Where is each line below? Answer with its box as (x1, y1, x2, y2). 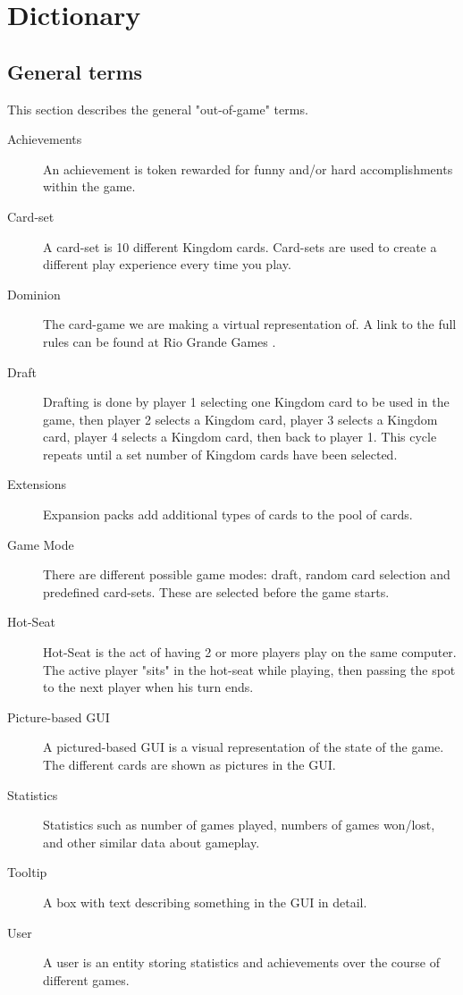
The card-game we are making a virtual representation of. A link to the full (43, 315, 457, 333)
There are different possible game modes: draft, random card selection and (43, 565, 450, 584)
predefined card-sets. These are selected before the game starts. (43, 582, 390, 601)
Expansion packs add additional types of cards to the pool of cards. (43, 505, 413, 524)
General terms (7, 57, 143, 85)
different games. (43, 970, 130, 989)
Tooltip (7, 863, 47, 881)
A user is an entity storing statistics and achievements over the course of (43, 953, 441, 972)
